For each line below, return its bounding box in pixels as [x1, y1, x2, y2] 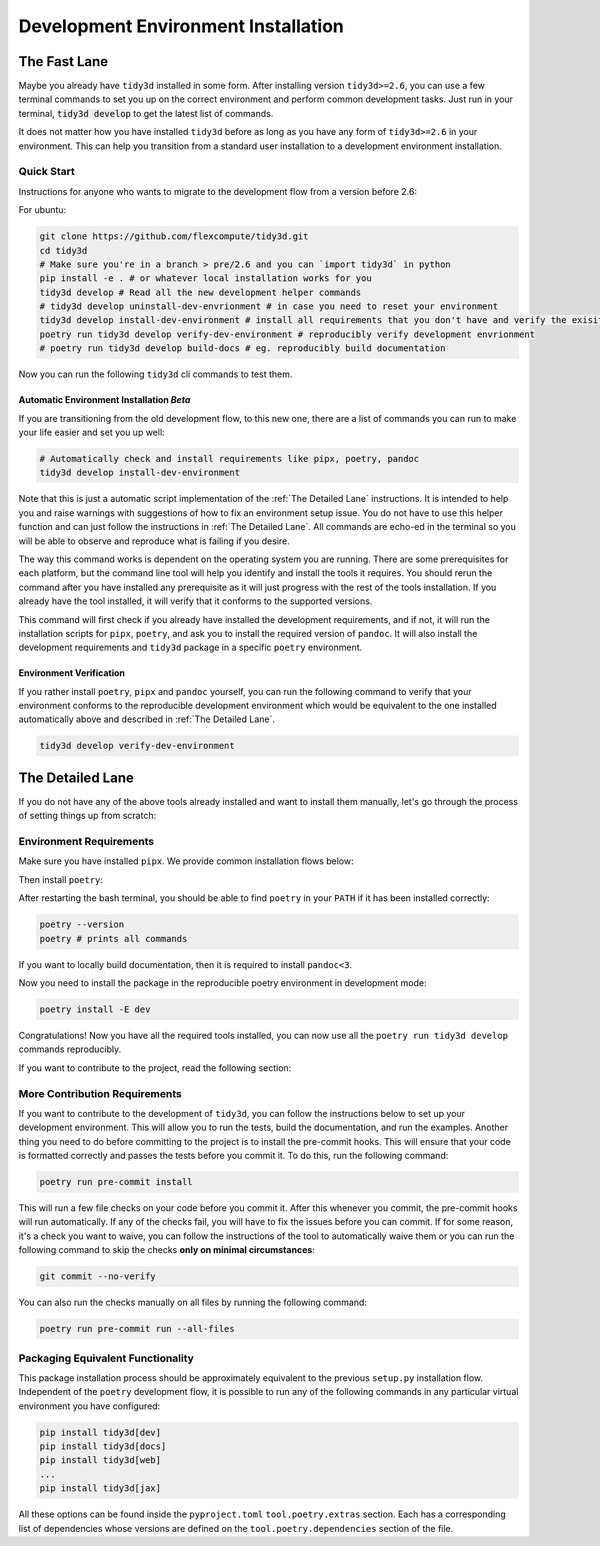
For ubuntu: [18, 204, 67, 216]
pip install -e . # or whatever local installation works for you [39, 273, 372, 284]
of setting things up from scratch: [18, 810, 157, 822]
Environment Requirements [18, 835, 155, 849]
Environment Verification [18, 667, 125, 679]
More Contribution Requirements [18, 1086, 182, 1100]
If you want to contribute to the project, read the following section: [18, 1061, 292, 1074]
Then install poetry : [18, 873, 104, 885]
